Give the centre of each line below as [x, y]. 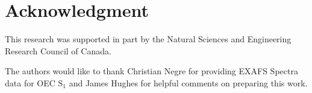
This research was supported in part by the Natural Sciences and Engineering [148, 39]
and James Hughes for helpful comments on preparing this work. [188, 82]
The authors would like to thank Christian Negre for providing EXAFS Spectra [151, 71]
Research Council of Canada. [58, 50]
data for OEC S [34, 82]
